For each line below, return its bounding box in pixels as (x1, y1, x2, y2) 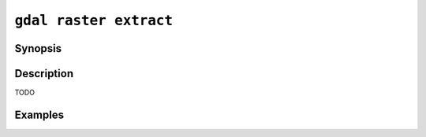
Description (14, 67, 74, 80)
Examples (14, 108, 65, 121)
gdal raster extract (14, 12, 174, 29)
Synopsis (14, 42, 62, 55)
